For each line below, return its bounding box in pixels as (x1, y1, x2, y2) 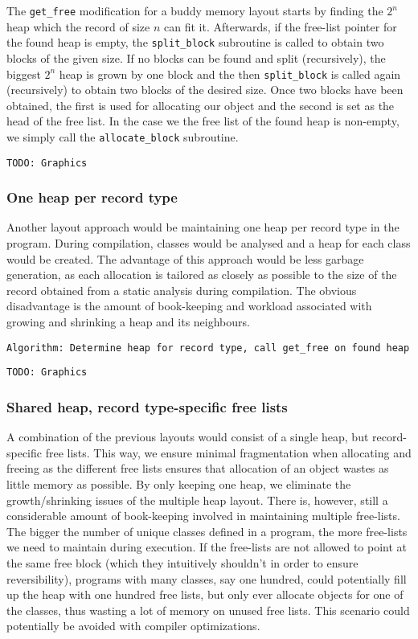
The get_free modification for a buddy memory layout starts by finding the (6, 2, 383, 18)
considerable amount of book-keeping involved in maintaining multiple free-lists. (6, 507, 400, 524)
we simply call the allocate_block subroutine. (6, 128, 239, 145)
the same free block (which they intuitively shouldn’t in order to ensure (6, 554, 359, 571)
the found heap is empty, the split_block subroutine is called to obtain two (6, 34, 384, 51)
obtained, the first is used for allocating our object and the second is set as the (6, 96, 395, 113)
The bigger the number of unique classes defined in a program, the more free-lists (6, 522, 408, 539)
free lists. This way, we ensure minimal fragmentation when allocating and (45, 444, 412, 461)
